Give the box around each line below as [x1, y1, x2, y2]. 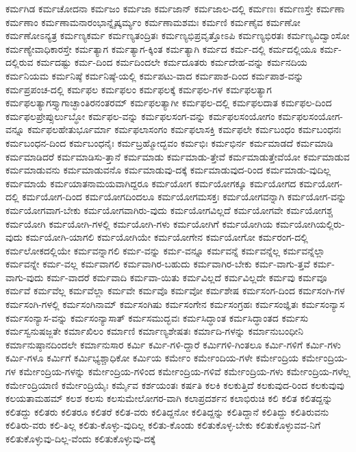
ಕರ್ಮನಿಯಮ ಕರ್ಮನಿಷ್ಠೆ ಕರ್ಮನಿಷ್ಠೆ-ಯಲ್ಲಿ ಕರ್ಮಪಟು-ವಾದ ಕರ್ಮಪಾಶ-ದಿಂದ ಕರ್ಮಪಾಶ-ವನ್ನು [5, 68, 304, 82]
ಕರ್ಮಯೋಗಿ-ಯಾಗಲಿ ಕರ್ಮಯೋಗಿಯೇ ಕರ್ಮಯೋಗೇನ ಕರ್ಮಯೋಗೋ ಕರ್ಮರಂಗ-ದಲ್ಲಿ [25, 230, 308, 244]
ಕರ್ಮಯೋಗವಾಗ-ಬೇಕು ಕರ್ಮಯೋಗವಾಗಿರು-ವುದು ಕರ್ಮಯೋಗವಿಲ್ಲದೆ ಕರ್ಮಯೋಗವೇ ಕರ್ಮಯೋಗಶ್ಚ [5, 202, 333, 217]
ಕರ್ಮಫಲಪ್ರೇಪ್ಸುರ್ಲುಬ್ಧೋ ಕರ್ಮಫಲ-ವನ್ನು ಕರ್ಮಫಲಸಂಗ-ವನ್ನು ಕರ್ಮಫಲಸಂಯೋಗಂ [5, 108, 275, 123]
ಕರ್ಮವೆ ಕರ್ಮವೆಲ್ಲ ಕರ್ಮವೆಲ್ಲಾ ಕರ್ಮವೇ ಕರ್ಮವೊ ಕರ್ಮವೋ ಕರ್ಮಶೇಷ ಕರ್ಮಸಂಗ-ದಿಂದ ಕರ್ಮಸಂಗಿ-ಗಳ [5, 283, 345, 298]
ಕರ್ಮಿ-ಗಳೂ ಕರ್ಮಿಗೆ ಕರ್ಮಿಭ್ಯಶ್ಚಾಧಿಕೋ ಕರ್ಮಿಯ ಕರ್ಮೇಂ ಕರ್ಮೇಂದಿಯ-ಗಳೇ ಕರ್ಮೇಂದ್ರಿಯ [5, 350, 299, 365]
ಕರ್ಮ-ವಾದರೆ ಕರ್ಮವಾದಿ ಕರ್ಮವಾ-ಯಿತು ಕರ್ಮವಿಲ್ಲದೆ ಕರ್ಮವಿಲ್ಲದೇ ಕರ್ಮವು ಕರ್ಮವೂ [47, 270, 327, 284]
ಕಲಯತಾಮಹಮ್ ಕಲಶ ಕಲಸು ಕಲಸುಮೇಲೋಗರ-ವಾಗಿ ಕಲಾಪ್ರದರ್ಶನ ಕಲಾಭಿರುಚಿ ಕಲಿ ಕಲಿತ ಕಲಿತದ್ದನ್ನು [5, 391, 333, 405]
